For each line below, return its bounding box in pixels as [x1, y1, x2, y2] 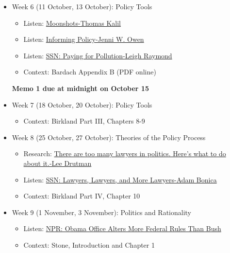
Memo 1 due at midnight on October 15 [12, 83, 149, 93]
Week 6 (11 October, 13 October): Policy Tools [12, 1, 152, 11]
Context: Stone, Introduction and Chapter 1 [23, 239, 155, 250]
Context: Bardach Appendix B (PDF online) [23, 67, 156, 77]
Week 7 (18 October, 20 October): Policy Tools [12, 99, 152, 109]
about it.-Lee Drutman [23, 158, 92, 168]
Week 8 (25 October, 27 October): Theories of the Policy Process [12, 132, 206, 142]
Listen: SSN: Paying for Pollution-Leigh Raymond [23, 50, 172, 60]
